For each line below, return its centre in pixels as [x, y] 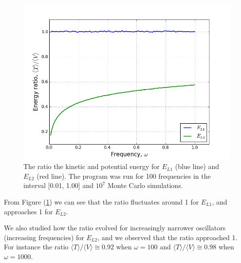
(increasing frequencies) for [44, 237]
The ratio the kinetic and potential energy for [92, 166]
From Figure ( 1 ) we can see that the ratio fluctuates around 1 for [102, 201]
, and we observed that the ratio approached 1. [167, 237]
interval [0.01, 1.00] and [58, 185]
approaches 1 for [28, 211]
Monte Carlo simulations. [145, 185]
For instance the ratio [36, 247]
